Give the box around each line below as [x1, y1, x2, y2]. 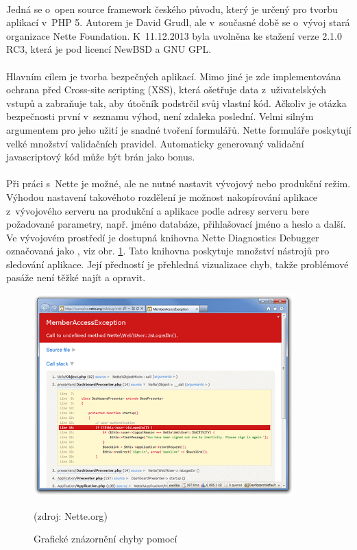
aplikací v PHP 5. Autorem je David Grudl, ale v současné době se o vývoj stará [6, 15, 350, 29]
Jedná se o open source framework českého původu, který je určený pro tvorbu [6, 1, 338, 16]
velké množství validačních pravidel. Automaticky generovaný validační [6, 136, 304, 150]
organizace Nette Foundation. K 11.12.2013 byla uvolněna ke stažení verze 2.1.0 [6, 28, 342, 43]
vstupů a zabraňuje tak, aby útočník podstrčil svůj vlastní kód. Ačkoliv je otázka [6, 95, 347, 110]
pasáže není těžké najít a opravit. [6, 270, 146, 285]
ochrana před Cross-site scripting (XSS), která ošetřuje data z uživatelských [6, 82, 326, 97]
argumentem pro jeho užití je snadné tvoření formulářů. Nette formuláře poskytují [6, 122, 352, 136]
